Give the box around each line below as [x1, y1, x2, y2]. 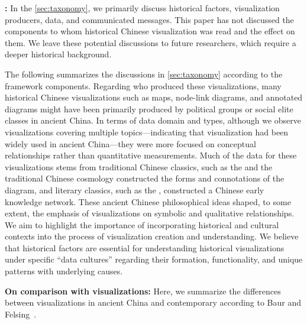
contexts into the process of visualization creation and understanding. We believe [5, 230, 299, 242]
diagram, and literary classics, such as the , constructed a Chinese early [5, 183, 264, 196]
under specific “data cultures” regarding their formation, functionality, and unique [5, 253, 303, 265]
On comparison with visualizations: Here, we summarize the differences [5, 284, 281, 297]
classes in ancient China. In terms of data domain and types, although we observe [5, 114, 302, 127]
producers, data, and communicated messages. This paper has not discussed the [5, 13, 294, 25]
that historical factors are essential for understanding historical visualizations [5, 241, 285, 254]
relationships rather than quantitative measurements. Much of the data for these [5, 149, 297, 161]
